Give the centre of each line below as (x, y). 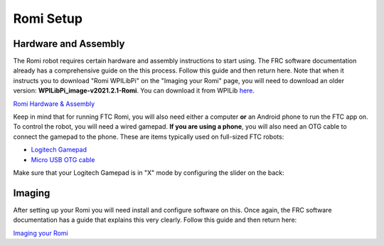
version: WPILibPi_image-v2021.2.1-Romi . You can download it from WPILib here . (134, 91)
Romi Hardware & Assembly (54, 104)
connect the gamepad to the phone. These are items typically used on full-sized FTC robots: (149, 137)
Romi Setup (48, 18)
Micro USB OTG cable (63, 159)
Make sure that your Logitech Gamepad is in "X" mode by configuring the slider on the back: (149, 172)
